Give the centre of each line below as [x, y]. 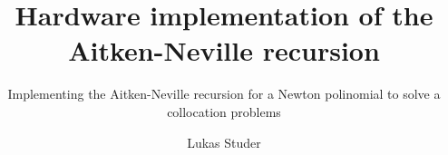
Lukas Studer [224, 142]
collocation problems [224, 111]
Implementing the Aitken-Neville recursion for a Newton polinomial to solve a [224, 94]
